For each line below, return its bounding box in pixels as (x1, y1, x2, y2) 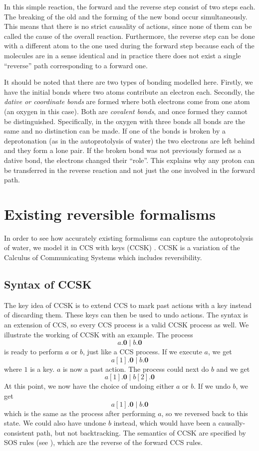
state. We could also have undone (4, 418, 106, 428)
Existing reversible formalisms (4, 203, 216, 224)
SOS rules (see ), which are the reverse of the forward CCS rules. (4, 437, 203, 448)
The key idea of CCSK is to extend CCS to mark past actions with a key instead (4, 300, 252, 310)
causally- (218, 418, 246, 428)
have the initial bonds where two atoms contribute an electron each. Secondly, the (4, 86, 255, 97)
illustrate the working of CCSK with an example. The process (4, 329, 193, 339)
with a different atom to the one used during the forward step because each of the (4, 40, 255, 51)
